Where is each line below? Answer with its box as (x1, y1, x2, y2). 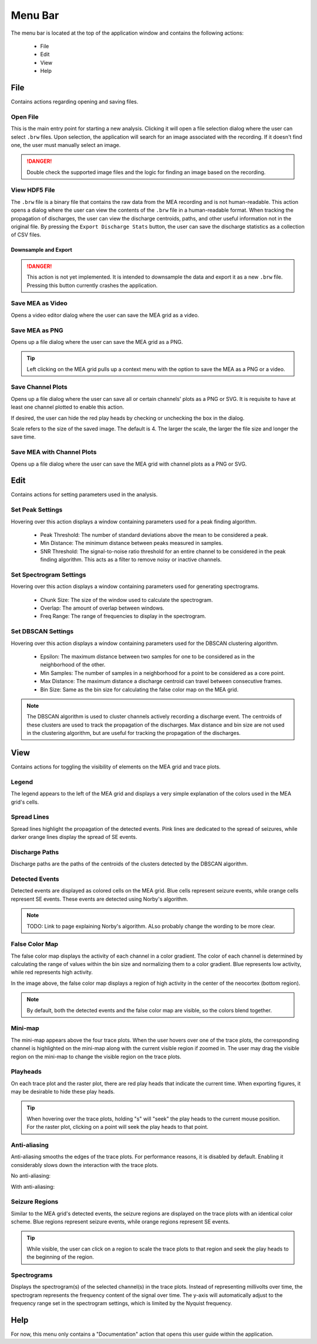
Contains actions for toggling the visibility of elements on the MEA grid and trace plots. (11, 763, 221, 770)
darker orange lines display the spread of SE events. (11, 834, 137, 841)
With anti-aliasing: (11, 1183, 55, 1190)
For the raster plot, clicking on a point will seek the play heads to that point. (26, 1124, 208, 1131)
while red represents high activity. (11, 969, 93, 976)
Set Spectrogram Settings (11, 570, 86, 579)
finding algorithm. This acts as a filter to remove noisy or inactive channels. (40, 556, 222, 563)
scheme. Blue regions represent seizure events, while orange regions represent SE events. (11, 1218, 230, 1225)
